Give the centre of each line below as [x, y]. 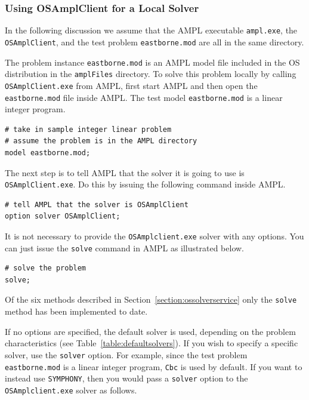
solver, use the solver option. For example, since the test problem [126, 354]
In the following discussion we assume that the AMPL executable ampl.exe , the [151, 30]
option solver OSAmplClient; [63, 216]
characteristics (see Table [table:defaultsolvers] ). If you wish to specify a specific [152, 343]
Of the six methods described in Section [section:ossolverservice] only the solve [151, 299]
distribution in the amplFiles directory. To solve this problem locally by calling [151, 74]
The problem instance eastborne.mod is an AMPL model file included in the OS [152, 62]
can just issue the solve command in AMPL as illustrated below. [125, 247]
